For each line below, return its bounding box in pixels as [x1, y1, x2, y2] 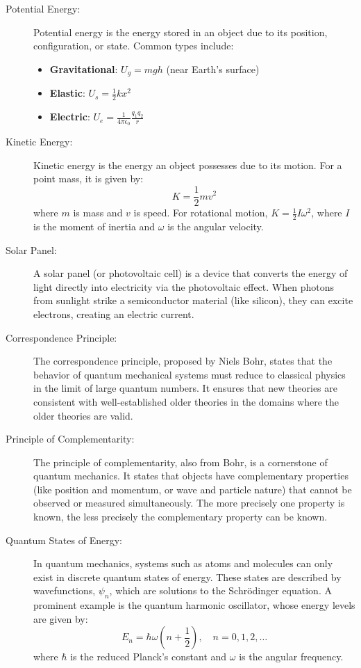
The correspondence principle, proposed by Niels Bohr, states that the [33, 353, 333, 368]
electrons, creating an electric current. [33, 306, 194, 321]
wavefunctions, [33, 583, 96, 598]
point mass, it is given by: [33, 171, 144, 186]
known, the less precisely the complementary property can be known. [33, 509, 328, 524]
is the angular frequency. [239, 649, 344, 664]
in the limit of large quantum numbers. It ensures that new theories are [33, 381, 337, 395]
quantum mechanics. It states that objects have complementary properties [33, 468, 349, 483]
